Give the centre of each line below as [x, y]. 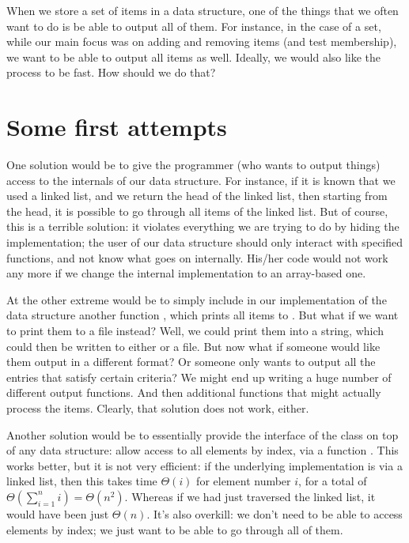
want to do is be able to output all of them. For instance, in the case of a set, [194, 26]
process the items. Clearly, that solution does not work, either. [158, 408]
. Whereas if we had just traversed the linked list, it [250, 496]
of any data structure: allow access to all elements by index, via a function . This [203, 450]
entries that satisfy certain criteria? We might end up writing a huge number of [199, 377]
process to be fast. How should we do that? [111, 72]
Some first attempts [117, 127]
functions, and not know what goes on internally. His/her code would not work [197, 257]
